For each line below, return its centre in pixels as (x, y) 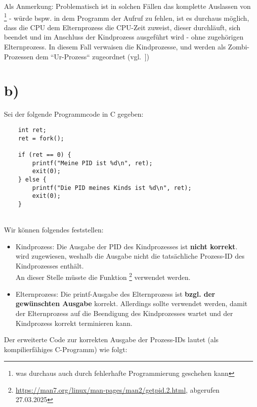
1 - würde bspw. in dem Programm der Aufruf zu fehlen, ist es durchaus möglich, (127, 17)
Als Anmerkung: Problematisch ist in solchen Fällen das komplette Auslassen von (128, 6)
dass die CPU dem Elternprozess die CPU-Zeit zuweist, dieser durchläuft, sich (122, 27)
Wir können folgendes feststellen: (54, 230)
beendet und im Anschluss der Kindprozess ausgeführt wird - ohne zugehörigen (124, 37)
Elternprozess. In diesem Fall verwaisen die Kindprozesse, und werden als (115, 47)
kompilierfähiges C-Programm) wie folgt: (66, 349)
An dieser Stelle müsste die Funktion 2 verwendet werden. (103, 276)
